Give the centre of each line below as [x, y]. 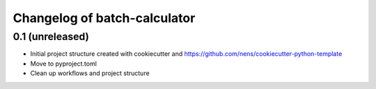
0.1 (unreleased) [51, 37]
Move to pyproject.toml [64, 63]
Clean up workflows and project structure [90, 73]
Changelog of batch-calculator [104, 18]
